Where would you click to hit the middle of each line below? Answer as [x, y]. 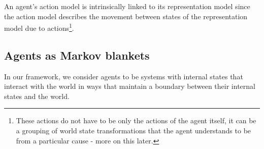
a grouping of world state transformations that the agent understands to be [134, 131]
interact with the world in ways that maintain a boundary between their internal [130, 86]
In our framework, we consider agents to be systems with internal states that [124, 76]
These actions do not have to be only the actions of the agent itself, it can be [136, 120]
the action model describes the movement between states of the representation [126, 16]
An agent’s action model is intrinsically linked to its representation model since [127, 6]
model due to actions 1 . [39, 27]
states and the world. [37, 96]
